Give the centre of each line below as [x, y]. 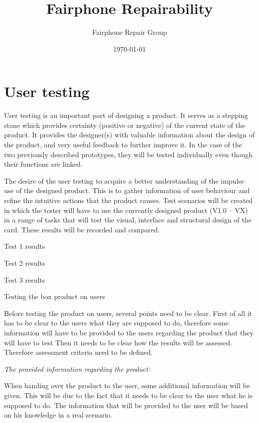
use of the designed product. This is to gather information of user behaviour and [127, 190]
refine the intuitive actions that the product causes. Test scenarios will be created [129, 200]
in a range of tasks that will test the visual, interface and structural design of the [128, 220]
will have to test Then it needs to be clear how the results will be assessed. [118, 342]
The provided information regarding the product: [77, 369]
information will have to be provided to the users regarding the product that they [129, 332]
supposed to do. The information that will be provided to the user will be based [126, 405]
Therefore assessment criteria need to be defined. [78, 352]
